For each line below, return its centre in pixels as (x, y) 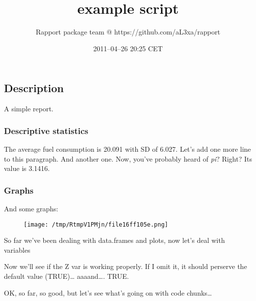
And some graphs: (31, 208)
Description (34, 88)
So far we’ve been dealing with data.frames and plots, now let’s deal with (114, 240)
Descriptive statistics (46, 130)
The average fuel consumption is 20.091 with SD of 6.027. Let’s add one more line (128, 149)
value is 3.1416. (27, 168)
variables (17, 250)
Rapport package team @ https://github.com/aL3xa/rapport (128, 32)
